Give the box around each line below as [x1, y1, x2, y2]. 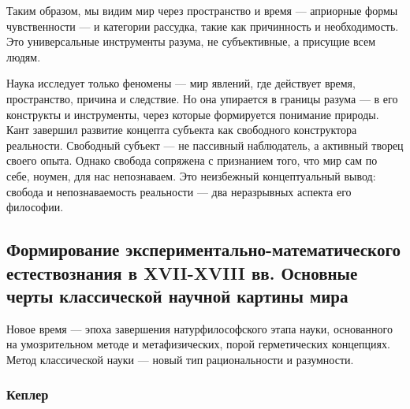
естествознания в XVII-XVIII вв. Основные [6, 260, 358, 284]
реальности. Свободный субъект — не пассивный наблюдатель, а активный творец [6, 136, 404, 153]
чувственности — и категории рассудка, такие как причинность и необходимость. [6, 17, 399, 34]
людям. [6, 48, 41, 65]
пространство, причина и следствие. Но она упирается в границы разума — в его [6, 90, 398, 106]
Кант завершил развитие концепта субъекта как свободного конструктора [6, 121, 357, 138]
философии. [6, 199, 64, 215]
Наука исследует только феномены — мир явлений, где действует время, [6, 75, 356, 91]
